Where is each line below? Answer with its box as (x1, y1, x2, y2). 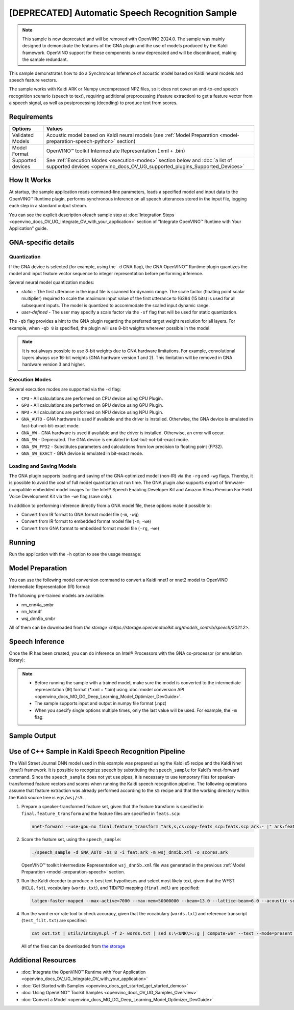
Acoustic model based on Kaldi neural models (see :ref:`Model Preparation (46, 132, 219, 139)
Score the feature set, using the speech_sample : (21, 836, 121, 842)
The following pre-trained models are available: (9, 592, 105, 599)
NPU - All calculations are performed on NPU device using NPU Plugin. (21, 409, 164, 415)
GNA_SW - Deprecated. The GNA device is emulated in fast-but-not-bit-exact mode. (21, 437, 190, 443)
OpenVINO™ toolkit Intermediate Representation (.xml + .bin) (46, 147, 185, 154)
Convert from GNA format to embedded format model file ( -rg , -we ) (21, 525, 159, 531)
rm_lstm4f (21, 609, 42, 615)
